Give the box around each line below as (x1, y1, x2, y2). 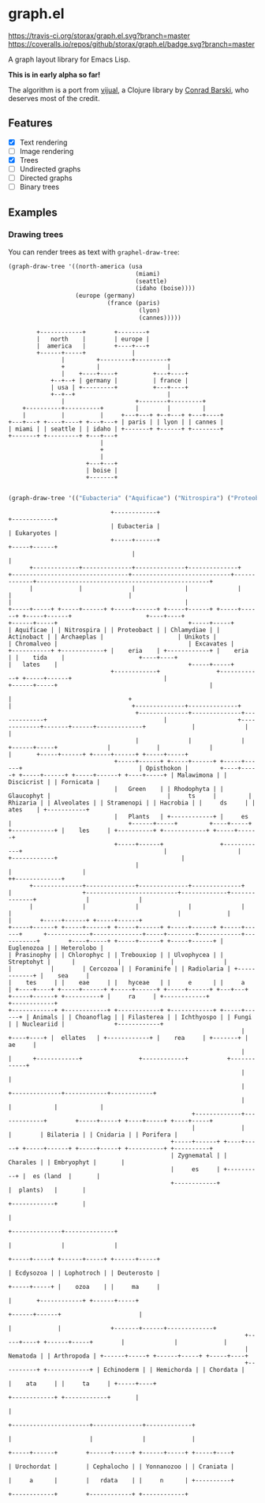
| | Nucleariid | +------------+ (8, 1020, 164, 1028)
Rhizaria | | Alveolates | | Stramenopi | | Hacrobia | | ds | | (8, 799, 256, 807)
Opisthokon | (145, 764, 189, 772)
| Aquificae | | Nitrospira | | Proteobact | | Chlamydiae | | (8, 626, 221, 634)
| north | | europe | (36, 335, 150, 343)
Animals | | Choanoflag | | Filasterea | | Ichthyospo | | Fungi (32, 1013, 252, 1021)
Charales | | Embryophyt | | (8, 1158, 125, 1166)
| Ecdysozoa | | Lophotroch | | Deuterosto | (8, 1269, 160, 1277)
